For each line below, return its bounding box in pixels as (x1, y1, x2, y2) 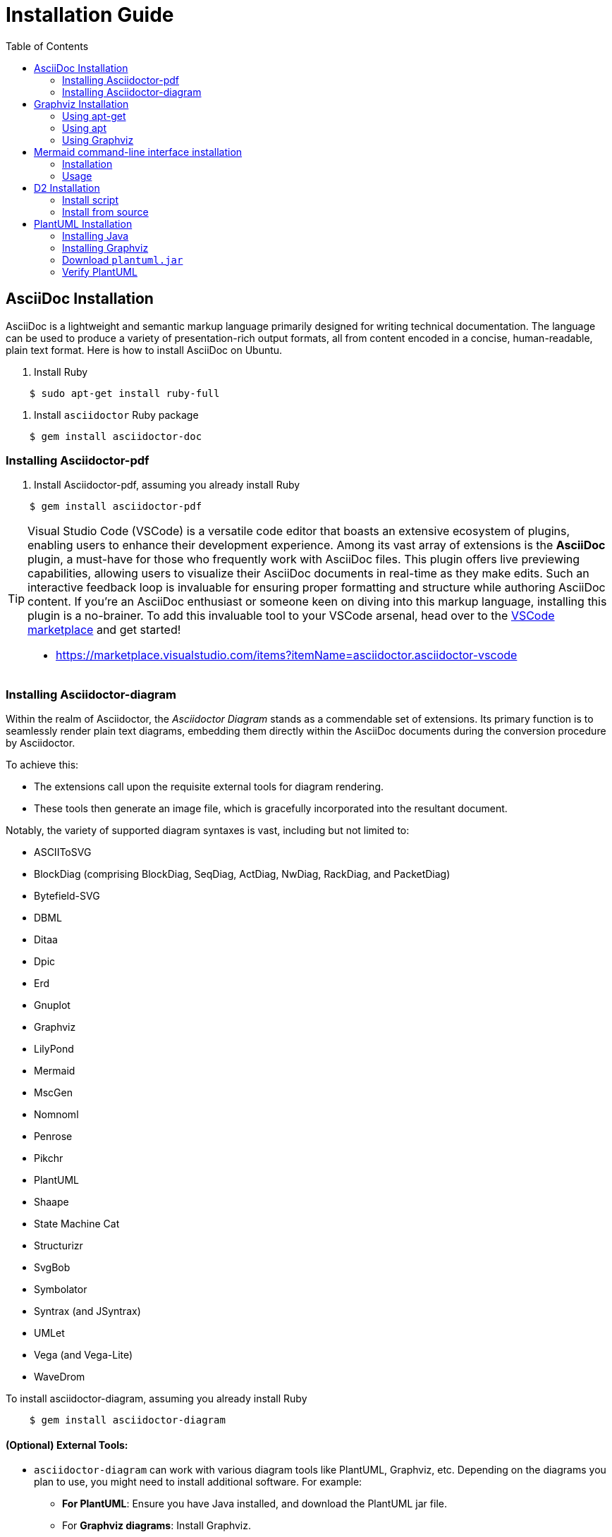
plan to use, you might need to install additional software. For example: (34, 1476, 362, 1488)
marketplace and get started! (27, 623, 181, 637)
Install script (62, 193, 118, 206)
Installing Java (62, 229, 129, 242)
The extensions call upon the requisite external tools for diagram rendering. (34, 780, 384, 793)
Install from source (62, 205, 149, 218)
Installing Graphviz (62, 241, 149, 254)
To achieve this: (6, 759, 79, 771)
